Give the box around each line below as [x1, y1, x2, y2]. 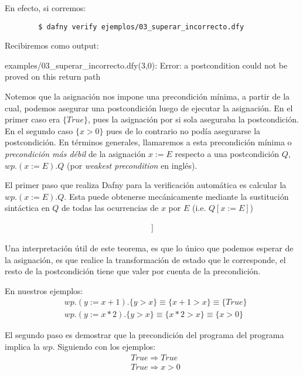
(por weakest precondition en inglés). [67, 159, 198, 171]
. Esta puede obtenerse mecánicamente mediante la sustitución [64, 190, 289, 202]
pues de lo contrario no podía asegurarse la [106, 124, 261, 137]
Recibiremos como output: [5, 39, 99, 52]
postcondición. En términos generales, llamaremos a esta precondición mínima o [5, 136, 292, 148]
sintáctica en [5, 202, 50, 214]
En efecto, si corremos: [5, 2, 86, 13]
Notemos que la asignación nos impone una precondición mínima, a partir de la [5, 90, 290, 103]
